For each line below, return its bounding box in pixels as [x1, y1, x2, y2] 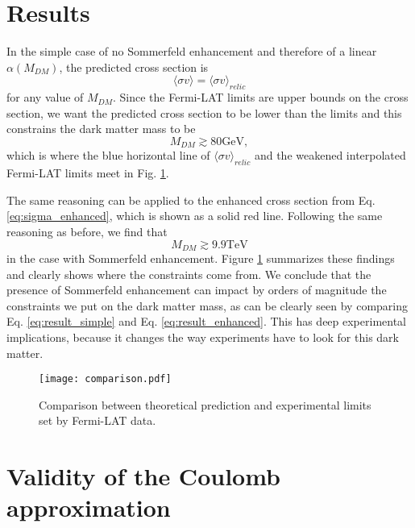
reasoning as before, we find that [6, 222, 168, 239]
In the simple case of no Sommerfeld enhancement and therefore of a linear [6, 43, 377, 60]
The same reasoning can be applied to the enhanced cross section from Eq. [6, 191, 376, 208]
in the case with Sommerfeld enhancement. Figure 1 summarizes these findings [6, 249, 395, 266]
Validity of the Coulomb [6, 459, 280, 493]
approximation [6, 491, 171, 524]
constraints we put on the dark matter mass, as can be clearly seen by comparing [6, 297, 408, 314]
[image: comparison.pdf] [39, 373, 172, 385]
